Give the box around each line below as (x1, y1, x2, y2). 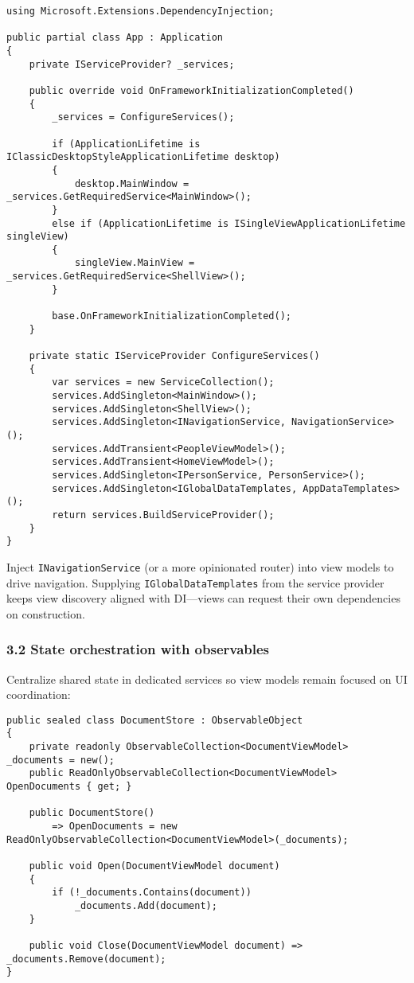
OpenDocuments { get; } (6, 781, 132, 793)
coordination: (6, 686, 71, 703)
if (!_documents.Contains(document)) (52, 887, 252, 899)
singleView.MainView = (74, 257, 195, 269)
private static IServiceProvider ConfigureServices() (29, 350, 320, 362)
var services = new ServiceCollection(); (52, 376, 275, 388)
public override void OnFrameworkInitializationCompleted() (29, 84, 354, 96)
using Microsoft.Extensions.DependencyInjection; (6, 6, 275, 17)
